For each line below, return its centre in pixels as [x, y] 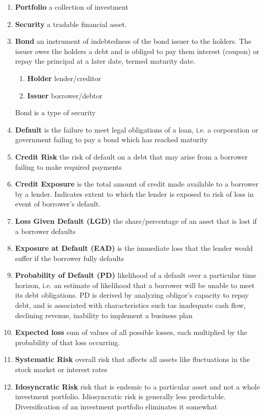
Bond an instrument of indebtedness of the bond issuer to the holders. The [133, 41]
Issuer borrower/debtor [65, 95]
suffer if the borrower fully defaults [70, 258]
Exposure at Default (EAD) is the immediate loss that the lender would [134, 248]
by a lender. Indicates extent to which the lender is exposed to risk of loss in [134, 193]
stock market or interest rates [61, 369]
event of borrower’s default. [58, 204]
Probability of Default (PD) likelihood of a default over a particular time [136, 275]
